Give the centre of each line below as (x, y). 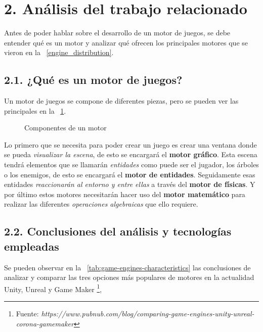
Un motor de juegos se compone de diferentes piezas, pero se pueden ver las (121, 101)
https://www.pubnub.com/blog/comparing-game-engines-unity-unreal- (148, 314)
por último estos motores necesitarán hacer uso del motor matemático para (125, 194)
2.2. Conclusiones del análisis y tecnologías (118, 231)
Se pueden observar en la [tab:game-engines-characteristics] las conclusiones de (127, 267)
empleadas (32, 246)
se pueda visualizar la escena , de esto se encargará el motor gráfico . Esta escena (131, 154)
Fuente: (27, 314)
